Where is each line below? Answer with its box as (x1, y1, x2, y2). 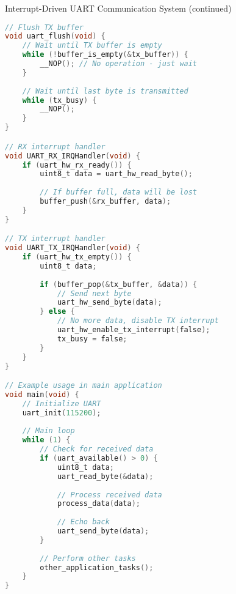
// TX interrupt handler (5, 234, 105, 243)
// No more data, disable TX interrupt (57, 316, 219, 325)
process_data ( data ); (57, 499, 140, 508)
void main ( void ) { (5, 390, 79, 399)
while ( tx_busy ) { (22, 95, 97, 105)
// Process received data (57, 490, 162, 499)
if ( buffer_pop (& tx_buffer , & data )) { (40, 280, 198, 289)
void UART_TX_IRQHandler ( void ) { (5, 243, 140, 253)
